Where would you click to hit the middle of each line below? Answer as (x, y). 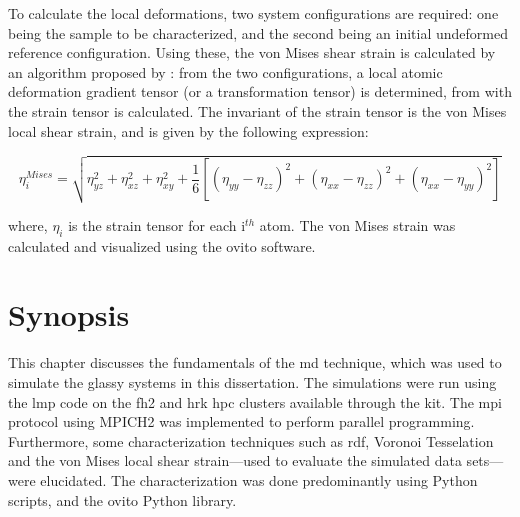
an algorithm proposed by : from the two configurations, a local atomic (225, 71)
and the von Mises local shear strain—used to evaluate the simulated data (235, 460)
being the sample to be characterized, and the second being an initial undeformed (258, 32)
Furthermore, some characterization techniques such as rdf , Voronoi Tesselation (251, 440)
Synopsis (69, 314)
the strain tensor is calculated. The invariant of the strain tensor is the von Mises (257, 110)
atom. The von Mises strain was (357, 224)
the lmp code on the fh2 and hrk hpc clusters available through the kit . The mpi (255, 401)
